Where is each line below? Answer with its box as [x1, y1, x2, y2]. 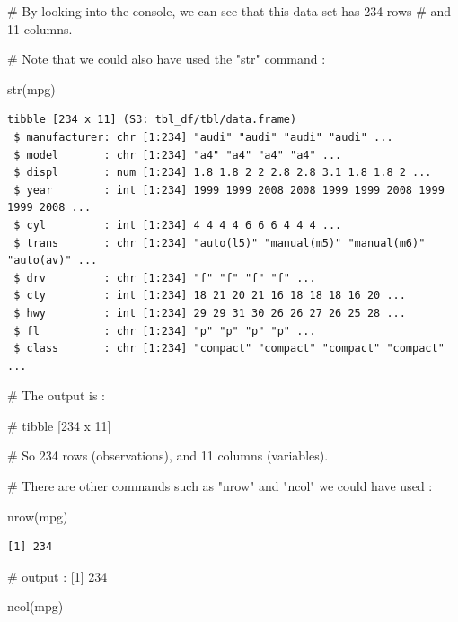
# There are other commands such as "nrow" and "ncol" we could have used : [7, 477, 433, 495]
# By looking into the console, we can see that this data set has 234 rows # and [7, 2, 452, 20]
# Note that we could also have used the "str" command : [7, 49, 326, 68]
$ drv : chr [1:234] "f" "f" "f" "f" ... [13, 271, 316, 285]
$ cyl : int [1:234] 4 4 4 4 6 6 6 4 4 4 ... [13, 218, 342, 232]
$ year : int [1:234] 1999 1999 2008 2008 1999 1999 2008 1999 [13, 183, 445, 197]
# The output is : [7, 386, 105, 405]
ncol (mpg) [7, 597, 64, 616]
